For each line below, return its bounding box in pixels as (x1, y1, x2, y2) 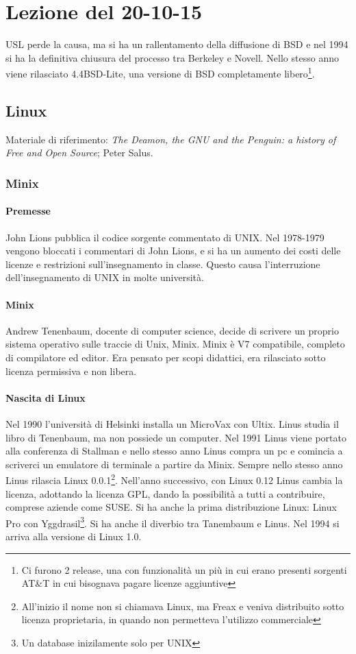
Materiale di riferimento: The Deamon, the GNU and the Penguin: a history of (5, 132, 336, 146)
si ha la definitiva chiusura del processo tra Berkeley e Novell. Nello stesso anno (5, 50, 339, 64)
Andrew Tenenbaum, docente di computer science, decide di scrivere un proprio (5, 323, 339, 337)
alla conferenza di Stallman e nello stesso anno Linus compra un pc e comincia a (5, 444, 343, 458)
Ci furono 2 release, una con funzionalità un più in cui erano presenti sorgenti (21, 562, 347, 577)
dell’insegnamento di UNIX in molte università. (5, 270, 204, 284)
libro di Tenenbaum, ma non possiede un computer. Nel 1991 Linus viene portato (5, 430, 346, 444)
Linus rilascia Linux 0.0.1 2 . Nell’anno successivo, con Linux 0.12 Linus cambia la (5, 471, 343, 487)
